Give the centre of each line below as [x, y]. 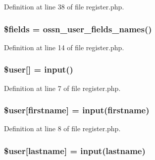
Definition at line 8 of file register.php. [62, 128]
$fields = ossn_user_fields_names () [78, 29]
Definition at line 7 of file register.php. [62, 88]
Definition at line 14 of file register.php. [64, 47]
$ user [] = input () [39, 69]
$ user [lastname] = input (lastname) [75, 150]
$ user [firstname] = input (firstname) [77, 110]
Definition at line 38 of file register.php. [64, 6]
